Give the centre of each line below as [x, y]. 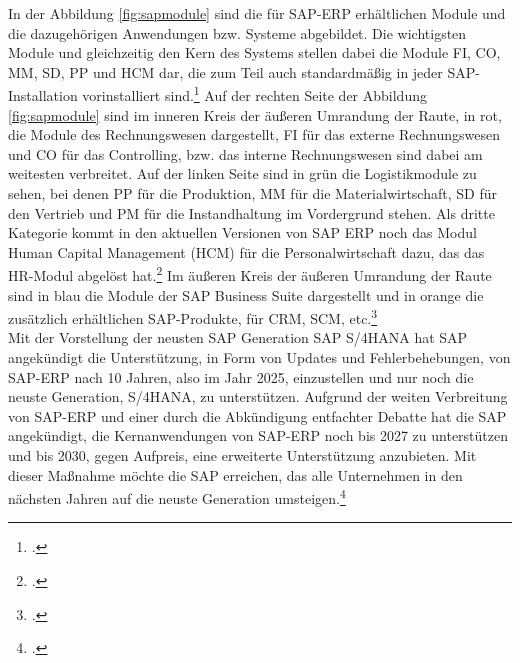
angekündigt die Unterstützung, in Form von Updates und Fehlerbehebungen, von [259, 357]
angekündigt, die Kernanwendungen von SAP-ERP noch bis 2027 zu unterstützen [258, 435]
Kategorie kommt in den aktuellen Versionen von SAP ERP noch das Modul [242, 232]
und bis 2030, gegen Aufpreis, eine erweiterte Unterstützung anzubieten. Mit [242, 455]
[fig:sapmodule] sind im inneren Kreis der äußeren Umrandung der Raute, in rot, [255, 114]
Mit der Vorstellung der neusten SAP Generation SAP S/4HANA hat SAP [238, 337]
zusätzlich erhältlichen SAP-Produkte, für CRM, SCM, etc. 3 [193, 316]
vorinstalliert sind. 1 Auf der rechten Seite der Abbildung [254, 94]
